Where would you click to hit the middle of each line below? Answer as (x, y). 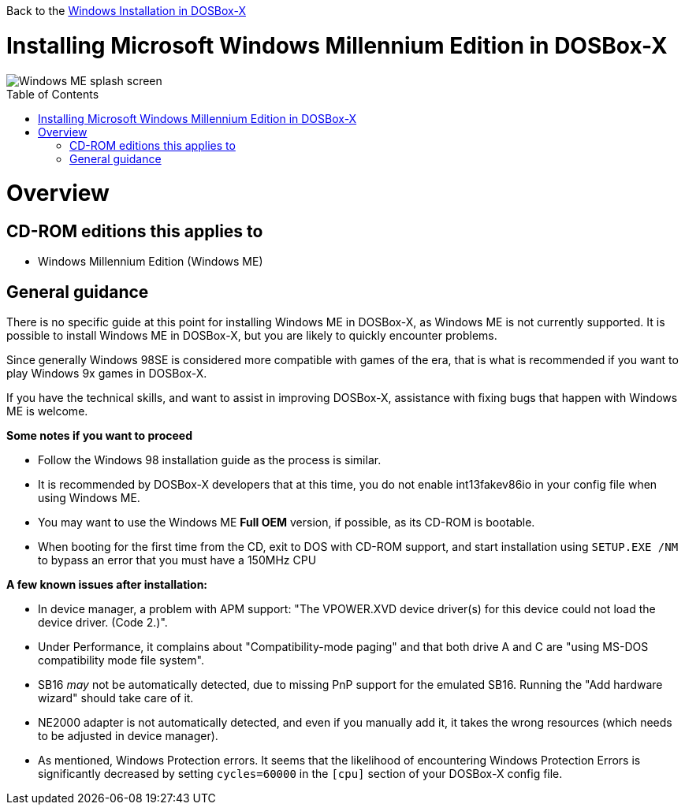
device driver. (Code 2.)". (103, 623)
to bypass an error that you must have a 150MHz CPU (177, 560)
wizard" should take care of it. (116, 698)
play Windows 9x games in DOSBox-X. (107, 374)
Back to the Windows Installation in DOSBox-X (126, 11)
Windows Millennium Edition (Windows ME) (151, 262)
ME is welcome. (47, 411)
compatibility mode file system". (121, 660)
